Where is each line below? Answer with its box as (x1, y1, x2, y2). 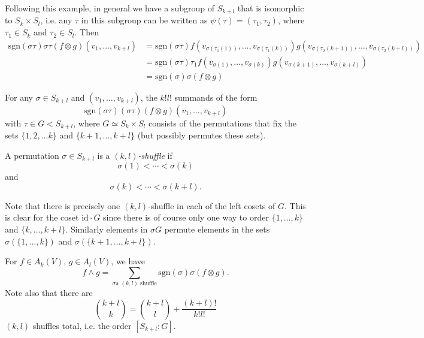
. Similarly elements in (65, 223, 148, 236)
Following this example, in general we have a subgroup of (5, 2, 215, 14)
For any (5, 90, 33, 103)
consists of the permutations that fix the (148, 116, 296, 129)
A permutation (5, 149, 59, 161)
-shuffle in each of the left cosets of (148, 199, 275, 212)
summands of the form (174, 90, 258, 103)
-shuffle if (138, 149, 172, 161)
